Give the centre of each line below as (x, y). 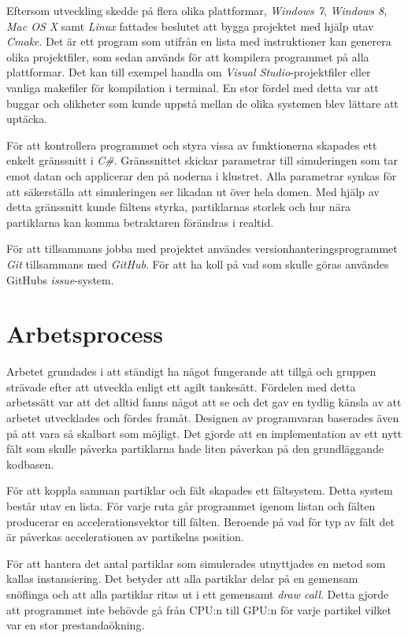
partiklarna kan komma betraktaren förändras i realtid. (140, 222)
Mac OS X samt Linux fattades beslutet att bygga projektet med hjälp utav (190, 26)
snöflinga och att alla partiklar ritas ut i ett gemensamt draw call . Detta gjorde (198, 593)
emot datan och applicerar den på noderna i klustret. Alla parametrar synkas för (202, 175)
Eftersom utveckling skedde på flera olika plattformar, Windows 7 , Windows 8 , (197, 10)
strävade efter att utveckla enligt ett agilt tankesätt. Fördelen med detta (181, 386)
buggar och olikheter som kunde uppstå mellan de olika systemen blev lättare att (202, 103)
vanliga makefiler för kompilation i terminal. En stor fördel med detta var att (193, 87)
